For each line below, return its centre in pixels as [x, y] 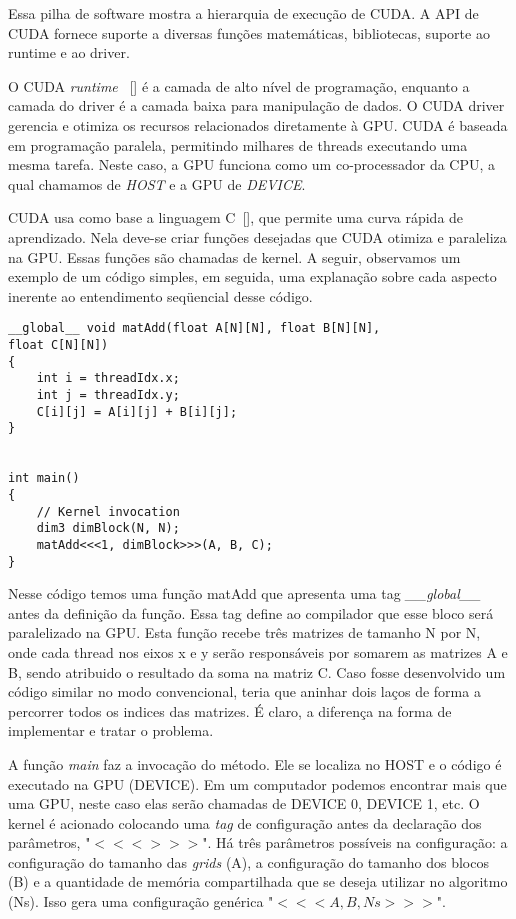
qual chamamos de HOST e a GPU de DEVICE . [157, 183]
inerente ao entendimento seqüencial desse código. [160, 295]
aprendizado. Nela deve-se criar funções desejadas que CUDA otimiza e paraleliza [257, 236]
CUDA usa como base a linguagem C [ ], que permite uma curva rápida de [236, 217]
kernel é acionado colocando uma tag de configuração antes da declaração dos [245, 822]
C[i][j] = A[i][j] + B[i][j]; [137, 411]
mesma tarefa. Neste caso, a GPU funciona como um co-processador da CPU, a [252, 164]
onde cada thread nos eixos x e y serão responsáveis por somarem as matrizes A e [258, 651]
